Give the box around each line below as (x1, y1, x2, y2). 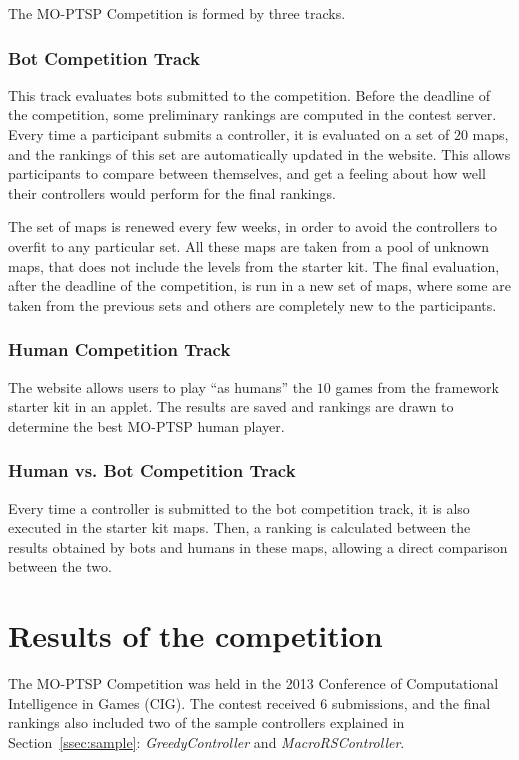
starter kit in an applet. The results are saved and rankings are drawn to (8, 396, 454, 417)
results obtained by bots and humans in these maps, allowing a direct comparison (8, 536, 508, 557)
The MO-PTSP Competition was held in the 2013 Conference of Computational (8, 673, 499, 694)
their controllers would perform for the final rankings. (8, 182, 336, 203)
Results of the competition (8, 615, 383, 656)
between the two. (8, 556, 112, 577)
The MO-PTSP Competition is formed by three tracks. (8, 3, 346, 23)
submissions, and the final (331, 692, 491, 713)
